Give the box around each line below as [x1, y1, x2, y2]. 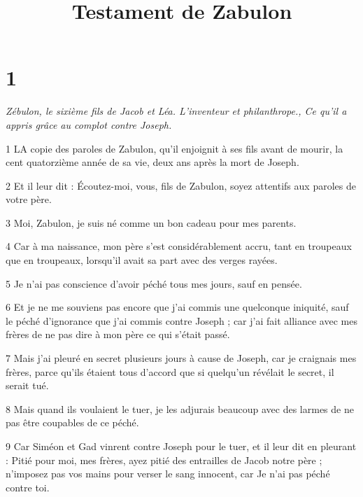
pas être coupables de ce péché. [6, 415, 139, 430]
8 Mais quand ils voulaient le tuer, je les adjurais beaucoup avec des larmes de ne [6, 401, 354, 416]
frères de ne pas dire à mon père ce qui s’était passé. [6, 327, 230, 342]
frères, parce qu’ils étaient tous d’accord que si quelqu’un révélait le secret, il [6, 364, 334, 379]
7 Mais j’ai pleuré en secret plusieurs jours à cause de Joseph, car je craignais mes [6, 351, 357, 365]
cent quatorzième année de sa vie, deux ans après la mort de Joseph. [6, 155, 299, 169]
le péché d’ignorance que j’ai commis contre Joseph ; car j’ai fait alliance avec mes [6, 313, 357, 328]
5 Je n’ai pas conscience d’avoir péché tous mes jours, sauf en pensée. [6, 276, 302, 290]
